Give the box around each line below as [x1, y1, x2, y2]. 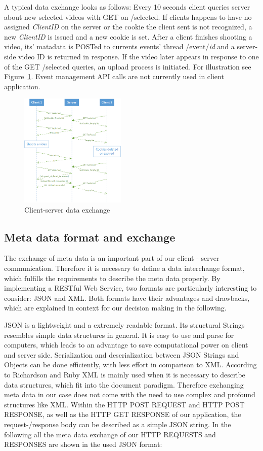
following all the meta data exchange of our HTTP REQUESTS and [4, 429, 216, 439]
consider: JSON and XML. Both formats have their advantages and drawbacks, [4, 292, 250, 303]
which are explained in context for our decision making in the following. [4, 302, 227, 313]
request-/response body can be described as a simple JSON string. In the [4, 419, 231, 429]
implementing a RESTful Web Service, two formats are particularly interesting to [4, 283, 257, 293]
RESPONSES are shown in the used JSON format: [4, 439, 162, 449]
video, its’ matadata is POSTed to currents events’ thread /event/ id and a [4, 41, 235, 52]
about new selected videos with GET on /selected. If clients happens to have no [4, 11, 252, 22]
